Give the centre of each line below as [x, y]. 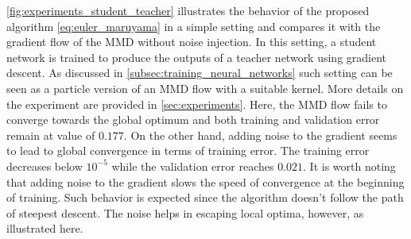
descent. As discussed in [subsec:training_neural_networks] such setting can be [200, 73]
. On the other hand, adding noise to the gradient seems [260, 135]
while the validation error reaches [193, 166]
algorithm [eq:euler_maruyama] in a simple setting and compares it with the [194, 26]
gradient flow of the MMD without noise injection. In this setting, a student [192, 42]
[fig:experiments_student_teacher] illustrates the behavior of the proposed [188, 10]
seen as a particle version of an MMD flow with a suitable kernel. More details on [205, 88]
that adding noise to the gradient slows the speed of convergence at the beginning [205, 181]
